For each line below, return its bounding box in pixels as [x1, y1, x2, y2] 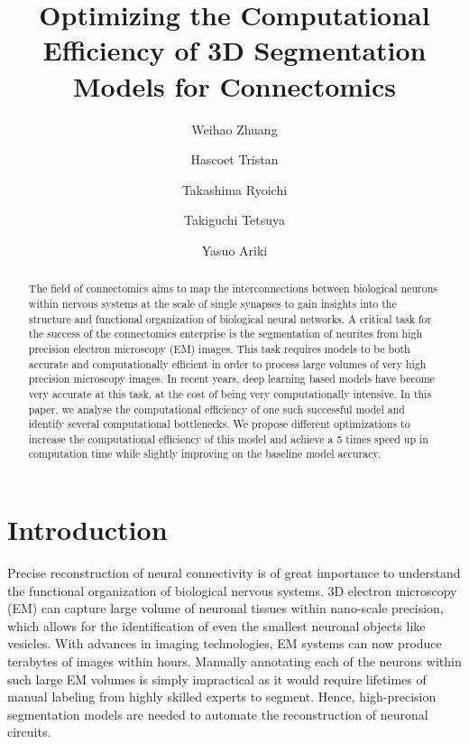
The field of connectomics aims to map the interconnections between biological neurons [28, 281, 437, 296]
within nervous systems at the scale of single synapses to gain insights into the [28, 295, 397, 311]
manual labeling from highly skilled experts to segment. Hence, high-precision [7, 687, 437, 706]
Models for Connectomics [72, 67, 397, 104]
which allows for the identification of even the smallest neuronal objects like [7, 616, 426, 635]
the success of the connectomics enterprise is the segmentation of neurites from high [28, 326, 423, 341]
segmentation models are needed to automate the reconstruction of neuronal [7, 704, 428, 723]
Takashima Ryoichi [181, 180, 288, 199]
